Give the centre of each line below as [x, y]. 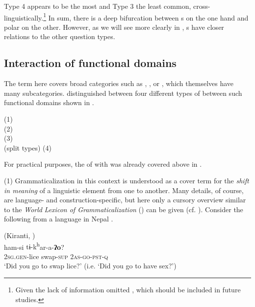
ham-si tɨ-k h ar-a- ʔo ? [34, 246]
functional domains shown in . [49, 102]
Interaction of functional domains [90, 63]
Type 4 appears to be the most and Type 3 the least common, [98, 6]
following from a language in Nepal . [59, 219]
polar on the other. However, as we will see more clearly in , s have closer [114, 27]
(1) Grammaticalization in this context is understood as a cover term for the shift [127, 180]
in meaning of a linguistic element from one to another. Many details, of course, [124, 190]
